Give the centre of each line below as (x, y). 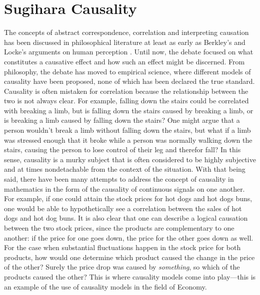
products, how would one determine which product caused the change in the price (129, 257)
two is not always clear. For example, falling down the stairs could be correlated (126, 101)
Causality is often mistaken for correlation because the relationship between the (126, 91)
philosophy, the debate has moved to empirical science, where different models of (127, 71)
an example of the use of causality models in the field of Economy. (105, 286)
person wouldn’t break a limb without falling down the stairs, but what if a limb (127, 130)
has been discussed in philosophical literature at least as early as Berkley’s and (125, 42)
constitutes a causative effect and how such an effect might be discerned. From (124, 61)
